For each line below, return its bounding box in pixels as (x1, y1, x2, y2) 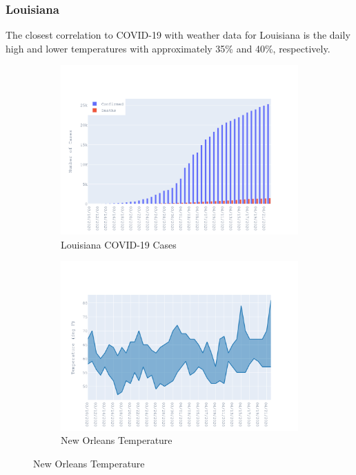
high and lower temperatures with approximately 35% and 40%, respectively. (6, 41, 330, 55)
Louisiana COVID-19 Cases (61, 237, 177, 251)
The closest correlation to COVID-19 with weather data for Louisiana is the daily (6, 28, 350, 42)
